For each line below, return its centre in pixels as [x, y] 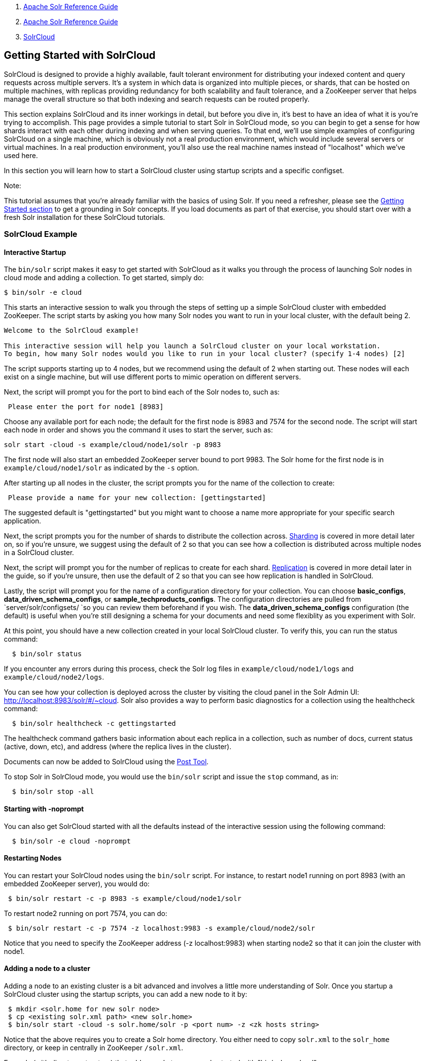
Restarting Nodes [33, 858]
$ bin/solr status [47, 654]
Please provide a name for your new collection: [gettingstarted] [137, 498]
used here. [21, 155]
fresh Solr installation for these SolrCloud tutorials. [85, 217]
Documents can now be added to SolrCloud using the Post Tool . [106, 762]
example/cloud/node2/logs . [54, 677]
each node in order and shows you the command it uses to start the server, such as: [138, 430]
